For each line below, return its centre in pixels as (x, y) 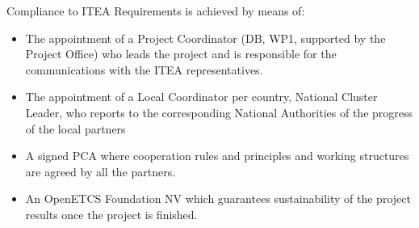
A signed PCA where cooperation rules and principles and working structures (217, 156)
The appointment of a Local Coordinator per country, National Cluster (201, 97)
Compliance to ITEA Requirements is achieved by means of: (156, 11)
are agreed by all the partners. (101, 171)
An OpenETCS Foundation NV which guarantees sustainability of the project (218, 198)
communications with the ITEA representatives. (144, 69)
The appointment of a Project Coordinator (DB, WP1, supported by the (205, 38)
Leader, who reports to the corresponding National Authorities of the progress (219, 112)
